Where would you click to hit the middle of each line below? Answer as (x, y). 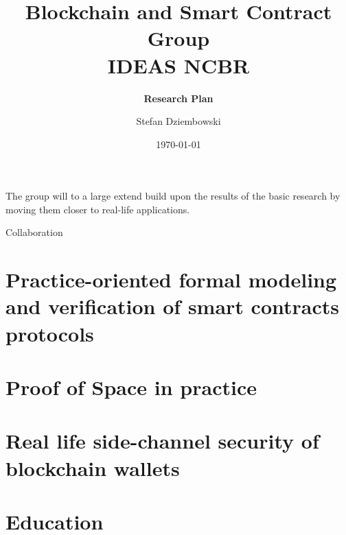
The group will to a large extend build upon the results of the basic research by (173, 196)
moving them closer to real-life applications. (98, 209)
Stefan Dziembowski (178, 121)
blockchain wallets (93, 467)
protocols (50, 333)
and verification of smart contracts (172, 306)
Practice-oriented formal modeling (171, 280)
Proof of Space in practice (131, 387)
